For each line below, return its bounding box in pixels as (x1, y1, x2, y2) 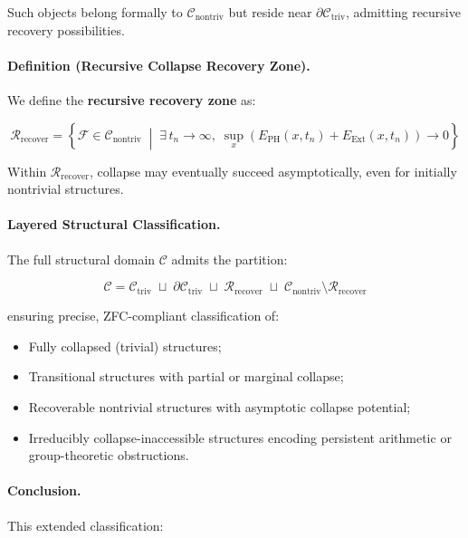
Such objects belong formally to (7, 3, 183, 21)
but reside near (228, 3, 312, 21)
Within (7, 161, 47, 180)
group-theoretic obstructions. (28, 446, 189, 465)
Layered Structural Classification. (7, 215, 221, 234)
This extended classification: (7, 515, 164, 534)
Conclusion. (7, 481, 81, 500)
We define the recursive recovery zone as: (7, 90, 256, 109)
